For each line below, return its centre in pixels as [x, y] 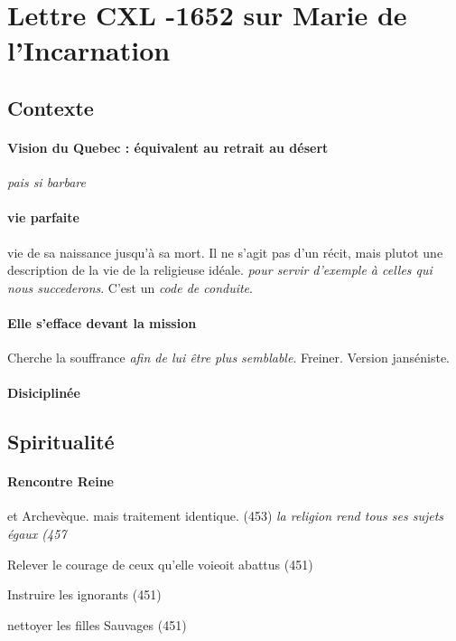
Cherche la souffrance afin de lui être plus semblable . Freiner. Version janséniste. [229, 358]
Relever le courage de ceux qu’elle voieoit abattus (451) [160, 564]
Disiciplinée [44, 393]
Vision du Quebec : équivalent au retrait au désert [168, 147]
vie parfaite [43, 217]
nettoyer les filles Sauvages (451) [97, 624]
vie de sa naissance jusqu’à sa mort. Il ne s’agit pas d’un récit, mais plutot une [225, 252]
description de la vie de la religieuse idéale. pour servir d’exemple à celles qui [220, 270]
